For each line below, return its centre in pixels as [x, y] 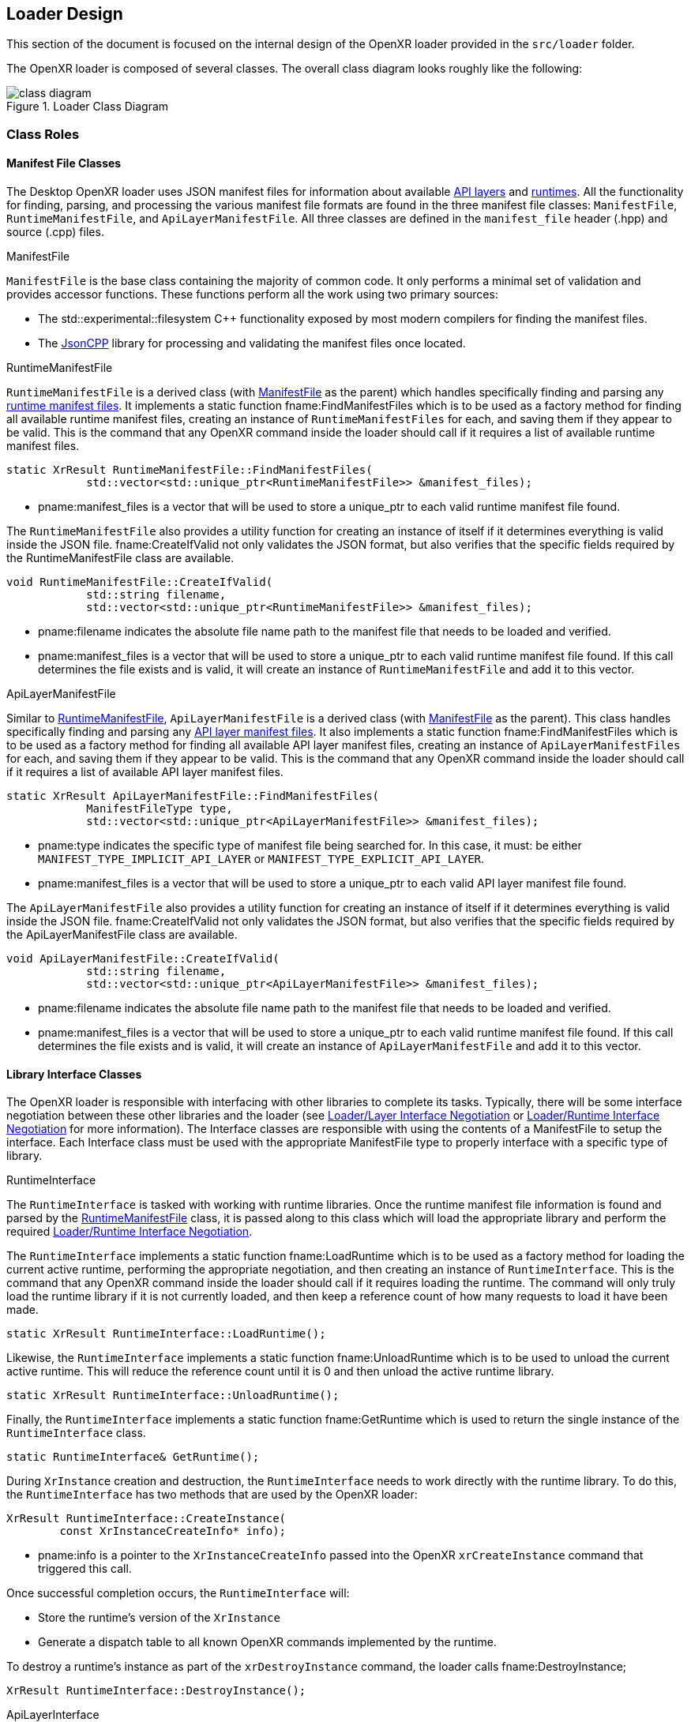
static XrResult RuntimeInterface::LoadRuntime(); [166, 1334]
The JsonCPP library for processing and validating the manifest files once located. [252, 343]
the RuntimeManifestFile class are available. [120, 558]
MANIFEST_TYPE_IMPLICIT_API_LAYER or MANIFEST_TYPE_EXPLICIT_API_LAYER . [261, 859]
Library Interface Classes [74, 1074]
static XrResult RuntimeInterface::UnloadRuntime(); [173, 1396]
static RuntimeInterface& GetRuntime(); [133, 1457]
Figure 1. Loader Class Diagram [88, 107]
